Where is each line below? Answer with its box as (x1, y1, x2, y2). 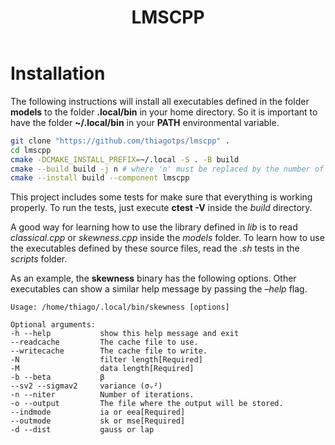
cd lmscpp (10, 145, 52, 155)
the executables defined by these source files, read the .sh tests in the (10, 242, 300, 255)
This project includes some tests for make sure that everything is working (10, 191, 313, 203)
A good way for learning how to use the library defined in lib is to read (10, 221, 298, 233)
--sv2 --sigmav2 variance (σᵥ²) (10, 381, 163, 391)
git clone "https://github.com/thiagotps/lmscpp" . (10, 136, 230, 146)
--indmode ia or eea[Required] (10, 407, 186, 418)
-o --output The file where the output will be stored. (10, 399, 284, 409)
